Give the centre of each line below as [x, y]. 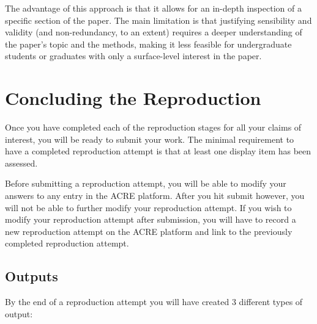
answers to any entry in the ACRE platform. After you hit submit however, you [155, 196]
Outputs [32, 276]
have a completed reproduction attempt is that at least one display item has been [158, 151]
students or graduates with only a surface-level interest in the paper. [133, 56]
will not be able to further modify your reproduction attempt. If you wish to [148, 207]
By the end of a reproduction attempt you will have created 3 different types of [154, 302]
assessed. [21, 163]
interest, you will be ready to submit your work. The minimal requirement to [150, 139]
